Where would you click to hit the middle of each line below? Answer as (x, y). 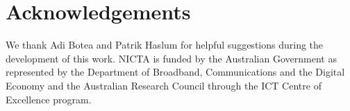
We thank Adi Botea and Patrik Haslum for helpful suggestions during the (165, 45)
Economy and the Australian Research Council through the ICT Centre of (164, 85)
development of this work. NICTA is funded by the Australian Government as (171, 58)
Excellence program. (49, 99)
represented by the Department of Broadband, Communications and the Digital (175, 72)
